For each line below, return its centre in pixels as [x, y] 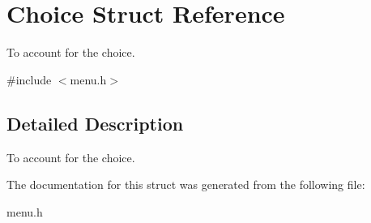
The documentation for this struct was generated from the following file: [186, 184]
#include [29, 79]
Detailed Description [95, 123]
